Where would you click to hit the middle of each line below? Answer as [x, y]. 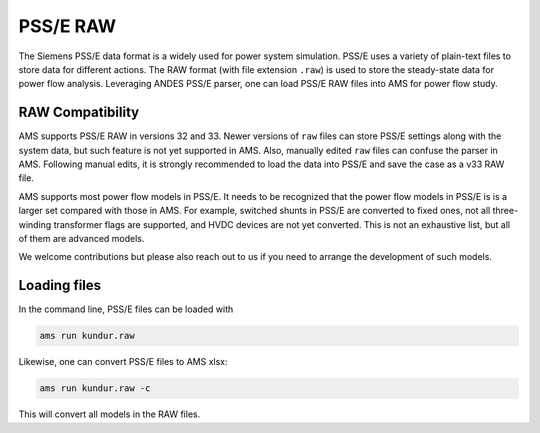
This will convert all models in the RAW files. [109, 414]
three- [505, 211]
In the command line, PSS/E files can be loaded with [126, 309]
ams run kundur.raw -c [95, 388]
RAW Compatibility [79, 112]
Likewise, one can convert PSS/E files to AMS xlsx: [123, 362]
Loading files [60, 285]
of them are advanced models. [81, 238]
